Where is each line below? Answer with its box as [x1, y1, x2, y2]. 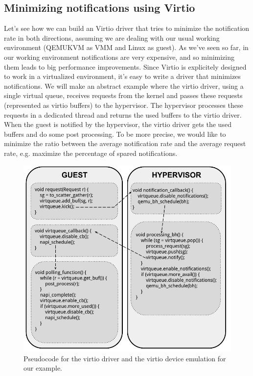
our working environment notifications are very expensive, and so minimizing [4, 51, 235, 62]
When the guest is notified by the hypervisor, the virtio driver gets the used [4, 119, 231, 129]
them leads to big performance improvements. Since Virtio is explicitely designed [4, 61, 247, 72]
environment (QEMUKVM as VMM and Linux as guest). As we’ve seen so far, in [4, 42, 249, 52]
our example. [23, 363, 62, 373]
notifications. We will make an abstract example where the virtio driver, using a [4, 80, 244, 91]
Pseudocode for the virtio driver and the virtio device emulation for [23, 353, 226, 363]
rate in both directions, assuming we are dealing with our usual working [4, 32, 220, 43]
